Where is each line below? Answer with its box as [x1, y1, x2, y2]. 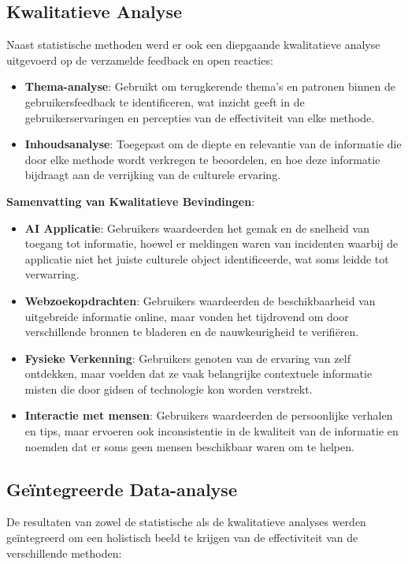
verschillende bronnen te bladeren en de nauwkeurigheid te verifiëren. [24, 323, 359, 340]
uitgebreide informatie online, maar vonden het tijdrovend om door [24, 308, 349, 324]
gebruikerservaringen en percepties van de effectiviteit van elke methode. [24, 109, 375, 125]
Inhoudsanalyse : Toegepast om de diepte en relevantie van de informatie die [24, 136, 402, 152]
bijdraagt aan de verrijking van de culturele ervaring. [24, 166, 281, 183]
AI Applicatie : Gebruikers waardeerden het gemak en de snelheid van [24, 219, 369, 236]
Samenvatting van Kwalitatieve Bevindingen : [6, 192, 255, 209]
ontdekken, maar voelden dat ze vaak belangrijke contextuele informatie [24, 365, 373, 382]
